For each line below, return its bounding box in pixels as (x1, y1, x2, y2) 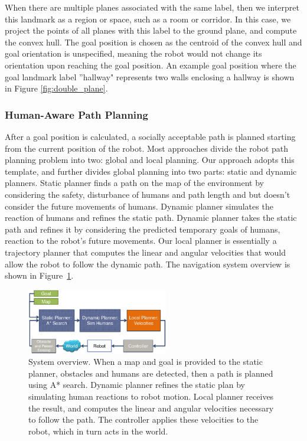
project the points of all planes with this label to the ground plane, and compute (5, 24, 297, 37)
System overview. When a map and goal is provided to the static (28, 355, 263, 368)
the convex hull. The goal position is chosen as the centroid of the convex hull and (5, 35, 302, 48)
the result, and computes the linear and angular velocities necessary (28, 401, 274, 414)
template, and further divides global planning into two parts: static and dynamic (5, 165, 297, 177)
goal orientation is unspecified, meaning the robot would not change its (5, 47, 262, 60)
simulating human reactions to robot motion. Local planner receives (28, 390, 274, 402)
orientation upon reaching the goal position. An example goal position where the (5, 58, 296, 71)
